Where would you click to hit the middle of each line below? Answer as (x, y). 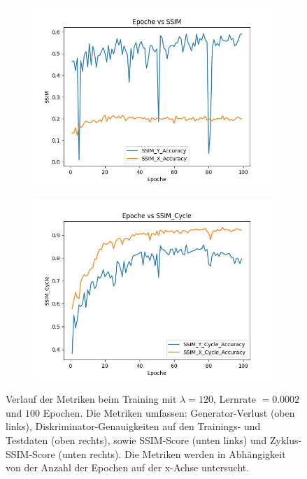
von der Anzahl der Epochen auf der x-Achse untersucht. (128, 467)
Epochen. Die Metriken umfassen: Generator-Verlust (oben (169, 412)
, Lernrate (234, 399)
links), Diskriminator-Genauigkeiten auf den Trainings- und (133, 426)
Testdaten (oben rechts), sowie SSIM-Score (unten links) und (136, 439)
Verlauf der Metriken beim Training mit (91, 399)
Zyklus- (286, 439)
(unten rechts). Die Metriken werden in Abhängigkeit (172, 453)
